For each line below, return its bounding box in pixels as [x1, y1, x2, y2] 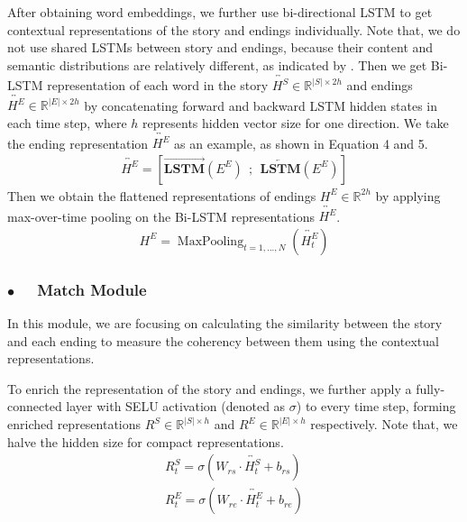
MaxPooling [177, 234, 244, 248]
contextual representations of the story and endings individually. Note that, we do [7, 20, 461, 39]
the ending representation [7, 133, 149, 152]
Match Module [37, 278, 147, 300]
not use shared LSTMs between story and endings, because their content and [7, 38, 434, 57]
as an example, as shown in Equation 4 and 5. [174, 133, 428, 152]
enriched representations [7, 415, 142, 434]
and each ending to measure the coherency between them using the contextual [7, 331, 439, 350]
